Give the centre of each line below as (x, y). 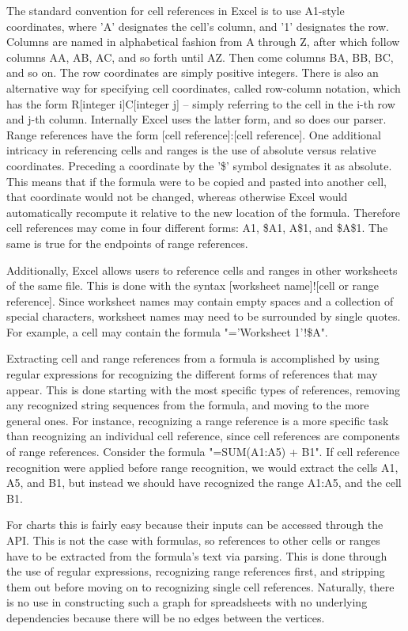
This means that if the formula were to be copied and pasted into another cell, (196, 181)
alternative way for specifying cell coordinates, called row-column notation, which (204, 87)
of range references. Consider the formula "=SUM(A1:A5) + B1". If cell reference (203, 452)
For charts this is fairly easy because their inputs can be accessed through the (195, 525)
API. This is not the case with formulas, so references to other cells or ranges (193, 540)
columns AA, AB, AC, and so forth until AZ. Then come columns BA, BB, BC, (200, 57)
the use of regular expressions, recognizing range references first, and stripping (196, 571)
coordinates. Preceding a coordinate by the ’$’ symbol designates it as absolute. (199, 165)
